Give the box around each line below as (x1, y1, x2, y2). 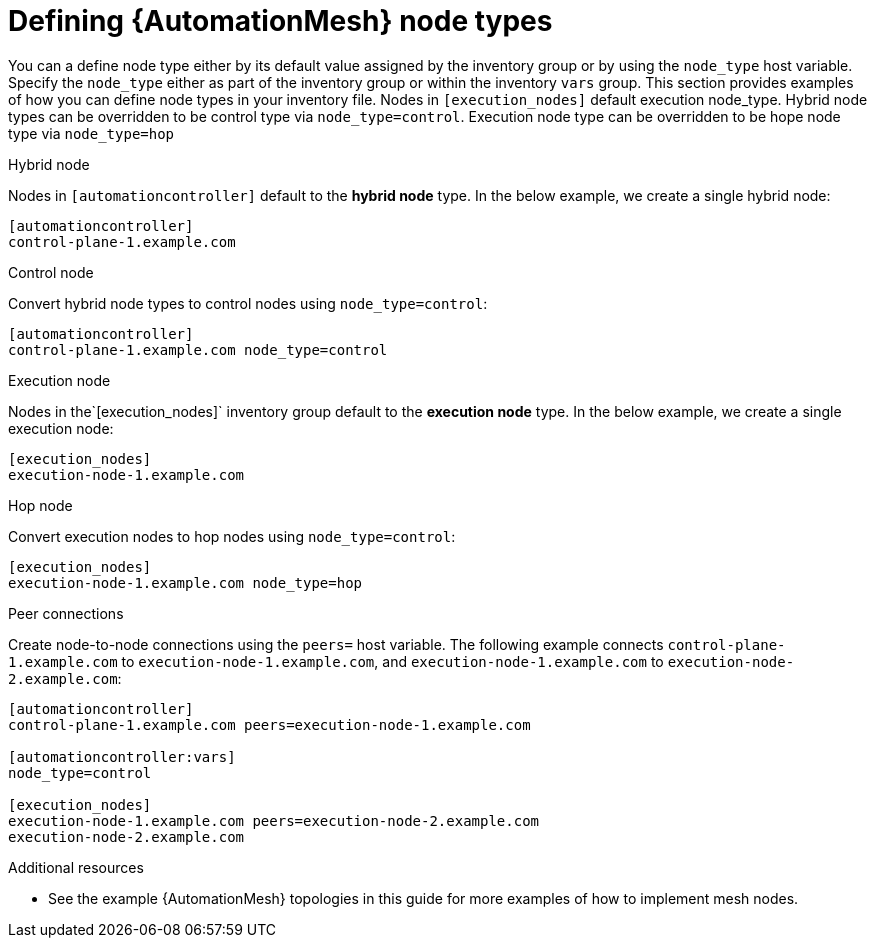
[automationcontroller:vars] (8, 748, 236, 765)
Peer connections (8, 604, 124, 622)
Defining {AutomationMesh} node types (8, 4, 553, 38)
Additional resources (8, 858, 144, 876)
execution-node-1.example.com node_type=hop (8, 574, 363, 591)
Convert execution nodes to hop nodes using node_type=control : (8, 527, 456, 545)
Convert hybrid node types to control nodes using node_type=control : (8, 294, 488, 312)
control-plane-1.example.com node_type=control (8, 341, 388, 358)
